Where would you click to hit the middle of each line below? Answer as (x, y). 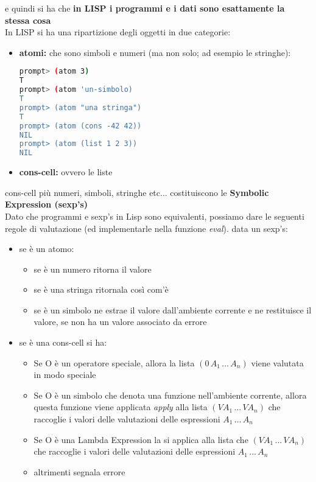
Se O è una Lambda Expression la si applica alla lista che (141, 439)
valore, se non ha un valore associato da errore (120, 322)
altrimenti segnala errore (79, 471)
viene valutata (277, 362)
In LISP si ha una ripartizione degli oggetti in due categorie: (118, 32)
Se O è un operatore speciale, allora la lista (114, 362)
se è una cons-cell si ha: (63, 342)
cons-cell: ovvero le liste (66, 172)
